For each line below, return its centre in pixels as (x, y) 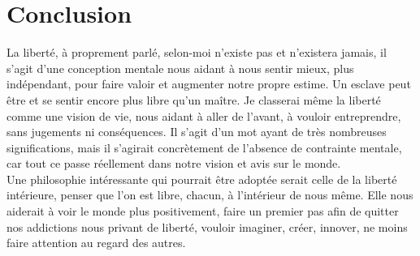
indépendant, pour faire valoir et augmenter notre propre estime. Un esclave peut (209, 84)
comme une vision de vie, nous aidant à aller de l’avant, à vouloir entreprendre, (204, 115)
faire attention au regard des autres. (96, 243)
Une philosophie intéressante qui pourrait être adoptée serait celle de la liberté (202, 179)
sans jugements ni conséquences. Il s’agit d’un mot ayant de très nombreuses (197, 132)
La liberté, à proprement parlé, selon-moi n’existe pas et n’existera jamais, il (197, 52)
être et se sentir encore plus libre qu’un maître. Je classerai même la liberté (194, 99)
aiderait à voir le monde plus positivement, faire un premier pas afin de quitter (203, 211)
